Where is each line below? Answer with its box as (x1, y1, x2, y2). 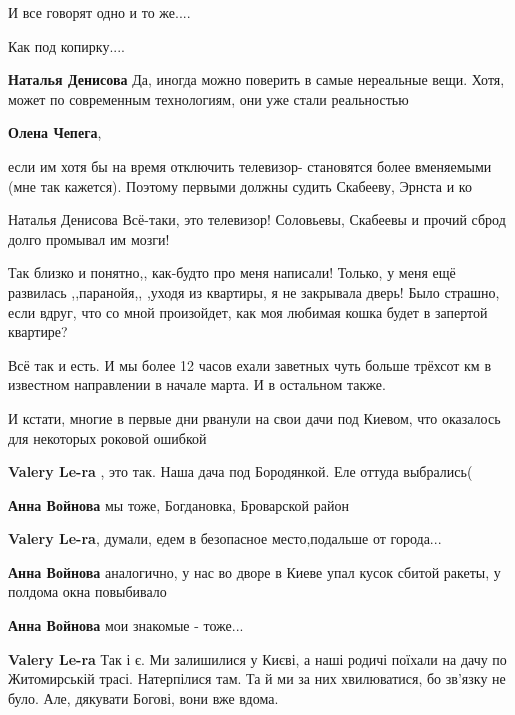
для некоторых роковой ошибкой (8, 427, 207, 448)
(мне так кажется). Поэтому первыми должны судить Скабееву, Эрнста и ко (8, 175, 472, 196)
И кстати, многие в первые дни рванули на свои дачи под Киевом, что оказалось (8, 407, 501, 428)
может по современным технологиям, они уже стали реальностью (8, 88, 409, 109)
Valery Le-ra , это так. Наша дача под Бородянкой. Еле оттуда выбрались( (8, 461, 473, 482)
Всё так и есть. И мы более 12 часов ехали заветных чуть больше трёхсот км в (8, 354, 492, 375)
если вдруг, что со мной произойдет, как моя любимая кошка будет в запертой (8, 301, 488, 322)
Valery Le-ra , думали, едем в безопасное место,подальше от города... (8, 528, 442, 549)
